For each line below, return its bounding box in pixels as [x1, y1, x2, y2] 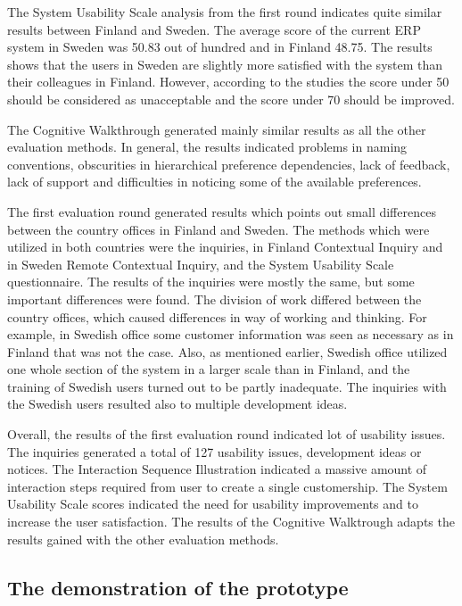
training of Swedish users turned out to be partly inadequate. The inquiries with [7, 377, 447, 395]
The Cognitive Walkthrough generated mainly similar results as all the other [7, 120, 426, 138]
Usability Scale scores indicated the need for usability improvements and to [7, 494, 418, 513]
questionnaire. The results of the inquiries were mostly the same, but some [7, 272, 415, 291]
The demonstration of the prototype [7, 573, 349, 601]
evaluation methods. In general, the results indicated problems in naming [7, 137, 408, 156]
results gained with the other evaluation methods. [7, 529, 279, 548]
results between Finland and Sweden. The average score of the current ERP [7, 20, 421, 38]
